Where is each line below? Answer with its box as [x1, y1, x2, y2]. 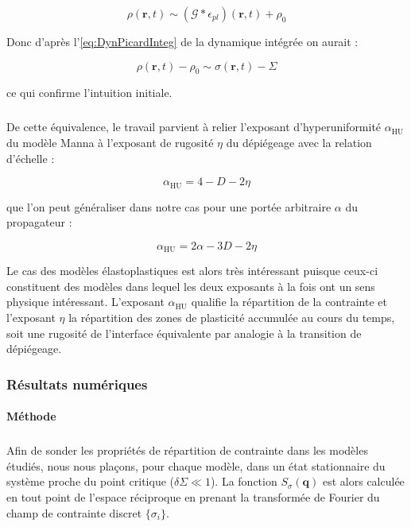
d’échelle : [6, 149, 55, 166]
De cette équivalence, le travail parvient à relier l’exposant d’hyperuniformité [6, 118, 382, 135]
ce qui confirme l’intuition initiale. [6, 84, 173, 101]
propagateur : [6, 214, 72, 231]
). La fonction [210, 473, 277, 490]
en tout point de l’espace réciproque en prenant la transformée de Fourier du [6, 488, 380, 505]
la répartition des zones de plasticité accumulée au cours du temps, [68, 309, 395, 326]
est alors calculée [323, 473, 405, 490]
